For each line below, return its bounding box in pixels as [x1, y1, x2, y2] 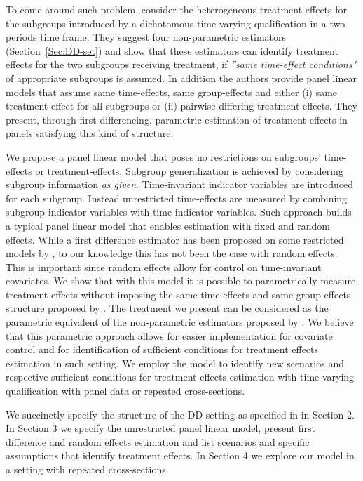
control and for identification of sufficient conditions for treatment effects [6, 342, 319, 357]
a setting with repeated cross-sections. [6, 462, 169, 476]
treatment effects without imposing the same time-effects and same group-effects [6, 286, 351, 301]
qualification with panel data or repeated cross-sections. [6, 383, 245, 398]
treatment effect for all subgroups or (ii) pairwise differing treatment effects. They [6, 98, 357, 113]
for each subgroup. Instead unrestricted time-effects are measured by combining [6, 190, 348, 205]
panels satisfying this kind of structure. [6, 126, 174, 140]
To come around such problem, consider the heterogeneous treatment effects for [6, 2, 348, 16]
